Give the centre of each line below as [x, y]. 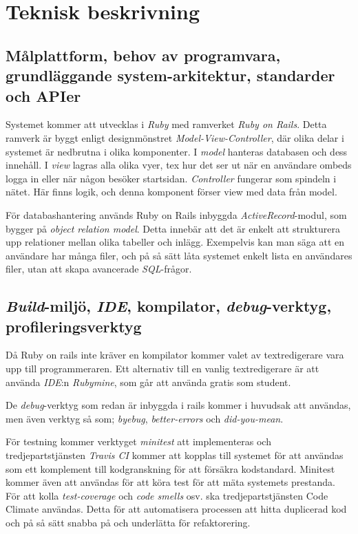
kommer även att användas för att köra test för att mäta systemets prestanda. [170, 482]
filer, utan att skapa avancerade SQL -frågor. [99, 269]
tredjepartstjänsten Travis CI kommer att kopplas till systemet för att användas [175, 455]
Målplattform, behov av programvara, [143, 55]
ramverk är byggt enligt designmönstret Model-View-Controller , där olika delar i [175, 137]
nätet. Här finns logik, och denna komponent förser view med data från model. [171, 192]
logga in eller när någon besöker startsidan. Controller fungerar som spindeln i [171, 178]
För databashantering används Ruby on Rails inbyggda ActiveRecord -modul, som [176, 214]
